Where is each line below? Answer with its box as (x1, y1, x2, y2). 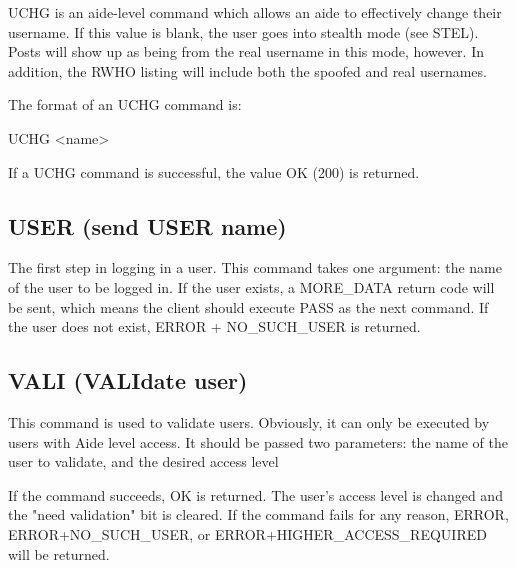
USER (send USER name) (8, 210, 287, 241)
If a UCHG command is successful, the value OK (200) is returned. (8, 161, 420, 182)
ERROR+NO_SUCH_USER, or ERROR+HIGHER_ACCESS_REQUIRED (8, 523, 487, 544)
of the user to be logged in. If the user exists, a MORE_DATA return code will (8, 276, 495, 297)
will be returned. (8, 543, 110, 564)
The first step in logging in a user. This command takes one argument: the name (8, 257, 502, 278)
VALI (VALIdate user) (8, 365, 248, 396)
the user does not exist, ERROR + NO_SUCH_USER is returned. (8, 316, 421, 337)
